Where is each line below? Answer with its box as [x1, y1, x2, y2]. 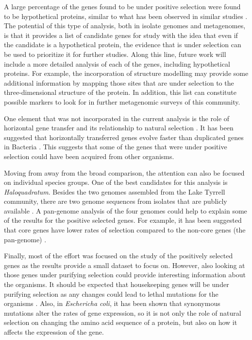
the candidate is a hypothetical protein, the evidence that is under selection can [4, 39, 241, 50]
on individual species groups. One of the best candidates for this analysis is [4, 177, 228, 187]
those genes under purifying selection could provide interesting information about [4, 269, 246, 280]
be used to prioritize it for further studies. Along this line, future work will [4, 49, 226, 59]
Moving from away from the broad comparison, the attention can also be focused [4, 167, 245, 178]
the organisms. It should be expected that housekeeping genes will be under [4, 279, 229, 289]
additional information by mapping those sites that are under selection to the [4, 77, 234, 88]
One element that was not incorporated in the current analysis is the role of [4, 113, 230, 123]
